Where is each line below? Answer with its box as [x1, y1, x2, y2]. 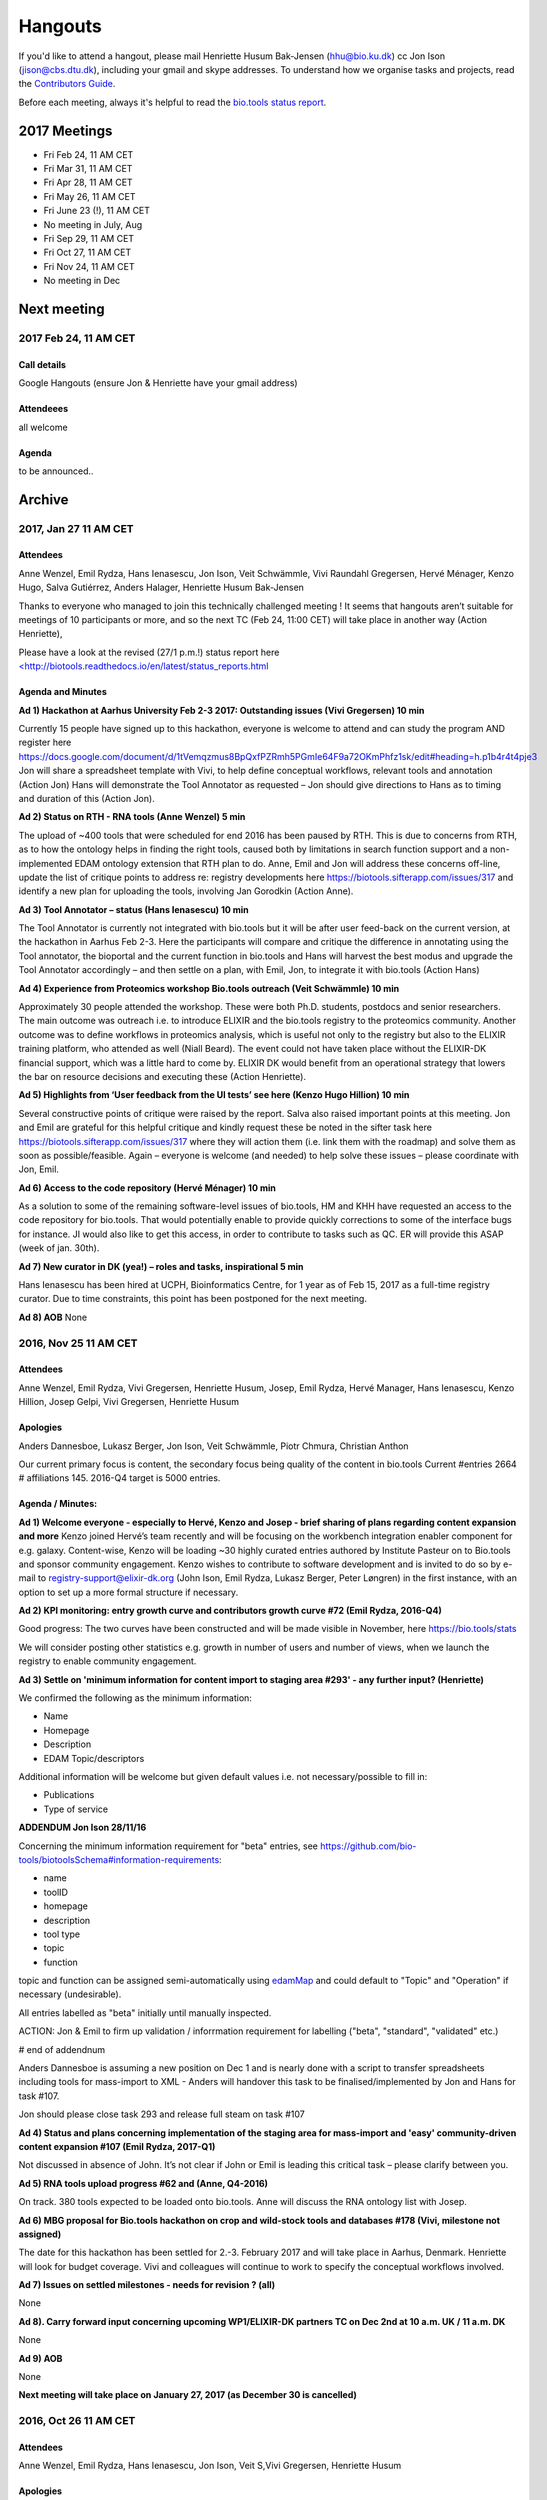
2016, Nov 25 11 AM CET [18, 1336, 138, 1350]
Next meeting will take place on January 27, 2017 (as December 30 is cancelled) [18, 2389, 357, 2401]
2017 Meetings [18, 122, 113, 139]
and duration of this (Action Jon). [18, 792, 155, 804]
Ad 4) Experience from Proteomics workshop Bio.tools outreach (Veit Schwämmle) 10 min [18, 982, 400, 994]
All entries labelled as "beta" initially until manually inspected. [18, 2006, 272, 2019]
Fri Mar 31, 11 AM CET [43, 163, 133, 175]
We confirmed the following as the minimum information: [18, 1692, 252, 1704]
